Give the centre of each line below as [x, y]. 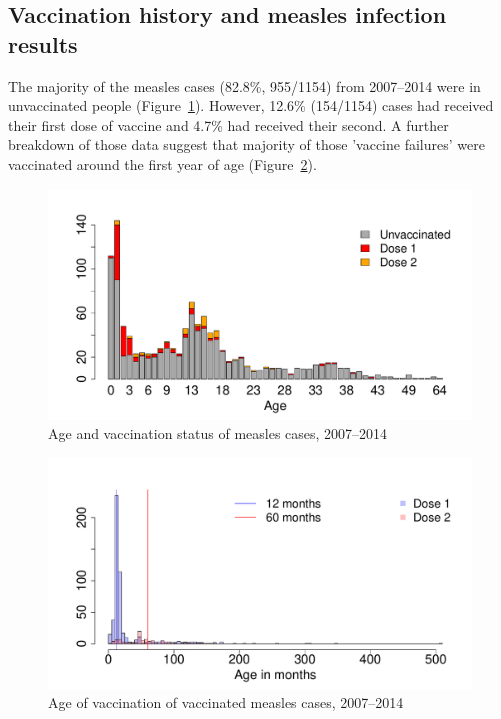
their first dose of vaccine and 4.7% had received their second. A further [228, 124]
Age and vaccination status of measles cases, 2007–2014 [218, 433]
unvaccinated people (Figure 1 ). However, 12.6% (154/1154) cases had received [251, 105]
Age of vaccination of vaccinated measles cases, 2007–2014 [226, 702]
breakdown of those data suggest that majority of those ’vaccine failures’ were [246, 144]
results [43, 43]
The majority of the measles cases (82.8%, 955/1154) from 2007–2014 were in [244, 85]
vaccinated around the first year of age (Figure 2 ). [162, 163]
